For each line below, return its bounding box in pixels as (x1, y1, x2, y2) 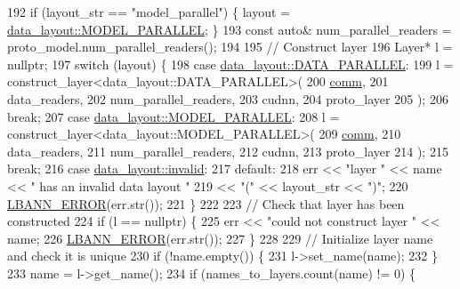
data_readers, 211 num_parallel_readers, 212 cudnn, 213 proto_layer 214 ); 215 (7, 141, 448, 160)
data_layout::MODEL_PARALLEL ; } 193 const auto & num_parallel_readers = (7, 20, 452, 38)
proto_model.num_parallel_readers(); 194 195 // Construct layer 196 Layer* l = (7, 37, 453, 56)
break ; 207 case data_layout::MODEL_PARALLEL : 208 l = (7, 107, 340, 125)
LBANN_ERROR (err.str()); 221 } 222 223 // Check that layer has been (7, 194, 405, 213)
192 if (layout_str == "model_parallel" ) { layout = (7, 3, 290, 20)
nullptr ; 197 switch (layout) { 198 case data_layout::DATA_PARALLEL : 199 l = (7, 54, 454, 73)
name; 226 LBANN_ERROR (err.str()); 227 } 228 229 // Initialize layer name (7, 229, 433, 247)
